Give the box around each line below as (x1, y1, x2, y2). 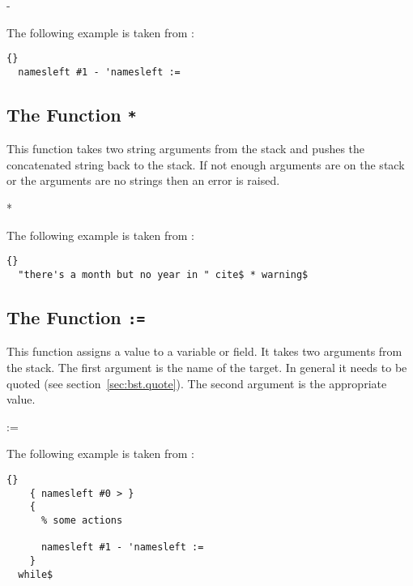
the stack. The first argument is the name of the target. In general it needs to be (6, 358, 407, 375)
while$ (18, 568, 53, 580)
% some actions (40, 514, 123, 526)
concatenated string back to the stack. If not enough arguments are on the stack (6, 156, 405, 173)
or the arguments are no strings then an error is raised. (6, 172, 280, 189)
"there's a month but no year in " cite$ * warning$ (18, 268, 309, 280)
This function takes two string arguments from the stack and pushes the (6, 140, 365, 157)
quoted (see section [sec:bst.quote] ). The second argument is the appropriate (6, 374, 387, 391)
